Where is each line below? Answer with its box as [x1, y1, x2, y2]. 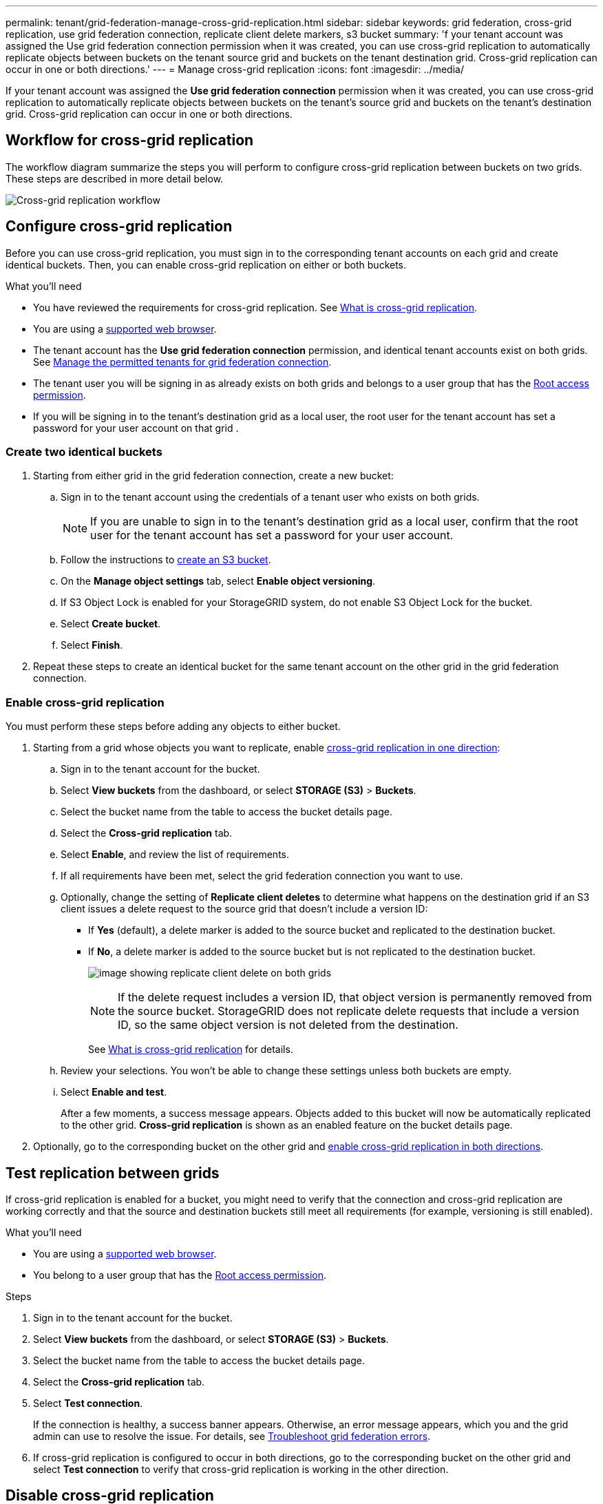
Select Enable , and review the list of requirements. [61, 848, 289, 861]
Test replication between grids [6, 1164, 220, 1182]
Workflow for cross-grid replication [6, 132, 254, 149]
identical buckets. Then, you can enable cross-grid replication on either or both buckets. [6, 258, 407, 271]
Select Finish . [61, 639, 123, 651]
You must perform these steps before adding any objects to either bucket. [6, 720, 341, 733]
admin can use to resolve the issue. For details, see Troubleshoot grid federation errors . [33, 1430, 431, 1443]
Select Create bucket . [61, 618, 161, 630]
